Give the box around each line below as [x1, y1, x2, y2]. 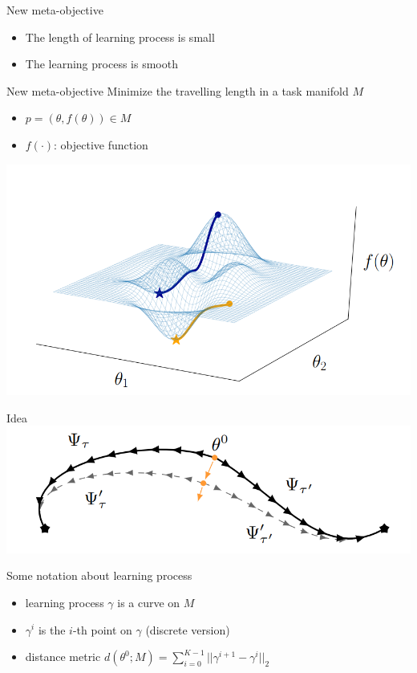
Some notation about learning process [6, 567, 192, 584]
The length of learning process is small [25, 28, 215, 45]
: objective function [54, 136, 148, 153]
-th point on [72, 621, 132, 638]
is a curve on [117, 593, 180, 610]
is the [38, 621, 66, 638]
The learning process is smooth [25, 55, 178, 72]
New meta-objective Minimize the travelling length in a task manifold [6, 82, 349, 99]
